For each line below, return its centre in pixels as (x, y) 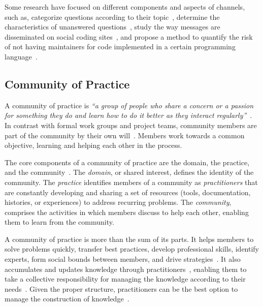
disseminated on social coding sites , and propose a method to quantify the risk (129, 36)
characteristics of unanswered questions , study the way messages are (112, 27)
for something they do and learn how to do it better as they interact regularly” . (128, 115)
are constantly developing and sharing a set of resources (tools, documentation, (128, 192)
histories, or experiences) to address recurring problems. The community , (118, 202)
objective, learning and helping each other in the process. (93, 145)
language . (21, 56)
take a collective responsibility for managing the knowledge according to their (125, 279)
